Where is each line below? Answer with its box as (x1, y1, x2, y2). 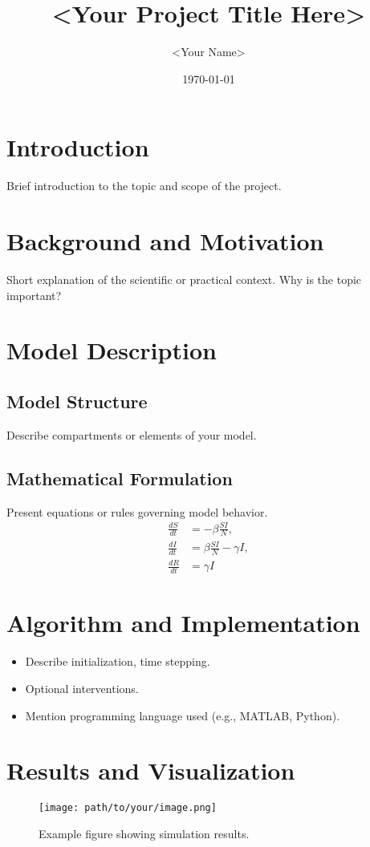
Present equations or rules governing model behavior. (6, 503, 268, 520)
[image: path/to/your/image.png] (39, 802, 217, 814)
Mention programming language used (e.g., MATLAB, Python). (25, 707, 340, 723)
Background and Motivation (6, 225, 324, 257)
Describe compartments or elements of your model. (6, 426, 257, 443)
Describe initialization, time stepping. (25, 653, 210, 670)
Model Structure (6, 388, 148, 413)
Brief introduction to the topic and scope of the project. (6, 177, 282, 194)
